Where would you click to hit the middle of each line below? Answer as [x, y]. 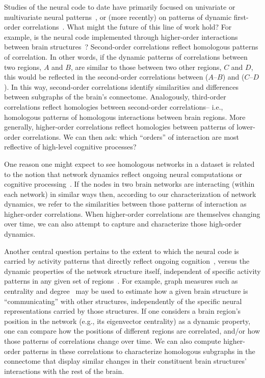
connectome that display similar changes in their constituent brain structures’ [125, 361]
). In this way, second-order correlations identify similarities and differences [121, 86]
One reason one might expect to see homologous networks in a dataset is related [129, 163]
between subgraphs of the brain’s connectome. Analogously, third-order [115, 97]
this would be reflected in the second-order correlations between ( [106, 77]
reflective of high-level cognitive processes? [70, 147]
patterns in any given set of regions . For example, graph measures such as [121, 281]
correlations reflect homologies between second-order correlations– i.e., [114, 106]
